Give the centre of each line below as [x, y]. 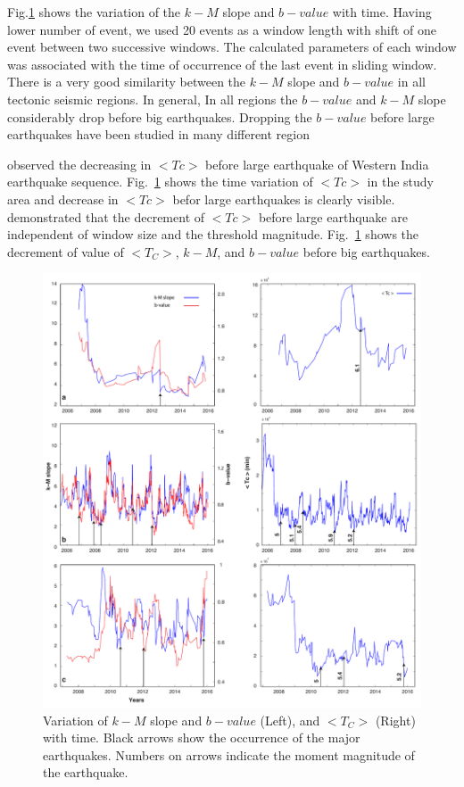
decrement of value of [66, 251]
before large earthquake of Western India [317, 164]
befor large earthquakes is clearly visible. [284, 199]
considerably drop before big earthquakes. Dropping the [160, 116]
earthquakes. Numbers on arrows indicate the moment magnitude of [229, 754]
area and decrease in [63, 199]
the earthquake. [86, 772]
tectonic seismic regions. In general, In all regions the [153, 99]
